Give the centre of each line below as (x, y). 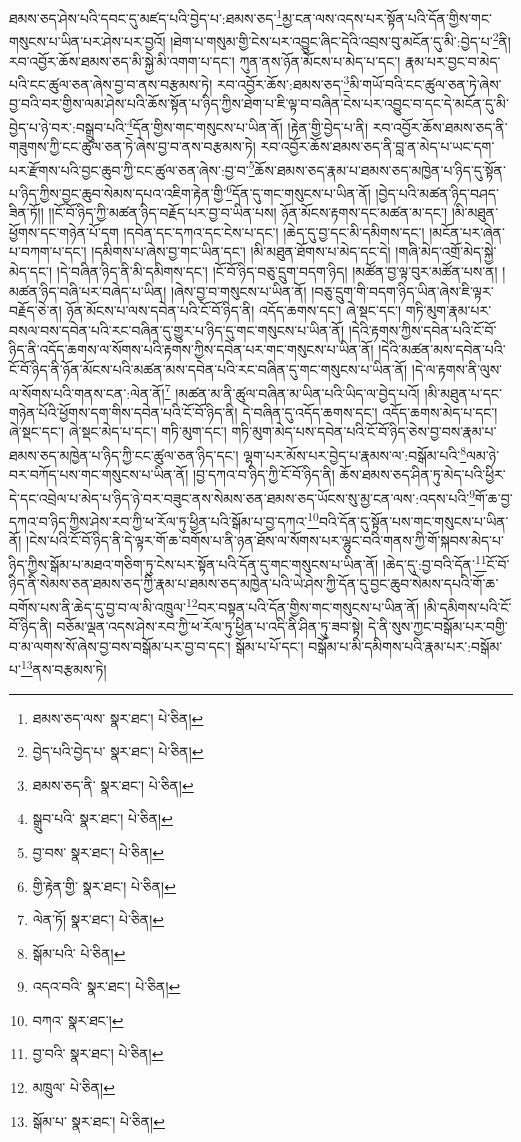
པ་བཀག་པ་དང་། (48, 251)
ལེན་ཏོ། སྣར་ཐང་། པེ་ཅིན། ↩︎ (98, 919)
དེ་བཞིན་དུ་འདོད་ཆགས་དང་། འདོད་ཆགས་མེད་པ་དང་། (370, 411)
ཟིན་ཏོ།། (26, 212)
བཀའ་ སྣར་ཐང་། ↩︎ (78, 1019)
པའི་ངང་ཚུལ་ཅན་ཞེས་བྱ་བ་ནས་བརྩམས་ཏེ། (111, 83)
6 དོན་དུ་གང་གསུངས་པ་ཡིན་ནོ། (298, 191)
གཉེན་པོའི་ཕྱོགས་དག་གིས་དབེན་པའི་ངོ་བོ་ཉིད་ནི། (123, 411)
